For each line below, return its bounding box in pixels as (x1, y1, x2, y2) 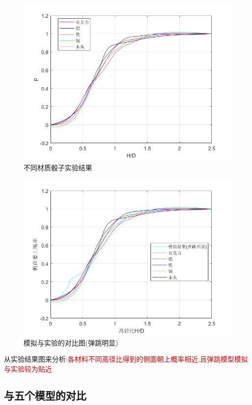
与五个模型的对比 (4, 387, 86, 403)
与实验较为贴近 (4, 363, 52, 374)
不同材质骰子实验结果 (24, 162, 92, 172)
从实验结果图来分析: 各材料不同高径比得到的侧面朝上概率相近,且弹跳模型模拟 (4, 354, 248, 364)
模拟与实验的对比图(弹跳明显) (24, 337, 118, 347)
